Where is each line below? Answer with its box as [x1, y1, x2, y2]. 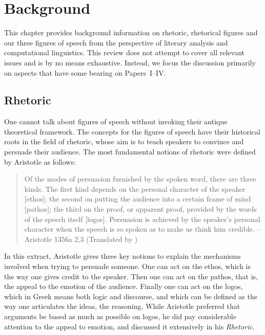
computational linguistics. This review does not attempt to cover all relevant [4, 47, 245, 58]
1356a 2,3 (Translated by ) [54, 233, 138, 244]
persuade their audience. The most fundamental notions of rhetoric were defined [4, 146, 256, 157]
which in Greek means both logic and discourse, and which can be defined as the [4, 291, 257, 301]
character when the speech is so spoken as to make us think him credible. [24, 224, 255, 234]
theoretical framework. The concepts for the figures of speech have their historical [4, 126, 260, 137]
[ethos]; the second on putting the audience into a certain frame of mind [24, 193, 251, 204]
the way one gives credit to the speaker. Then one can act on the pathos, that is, [4, 271, 258, 281]
